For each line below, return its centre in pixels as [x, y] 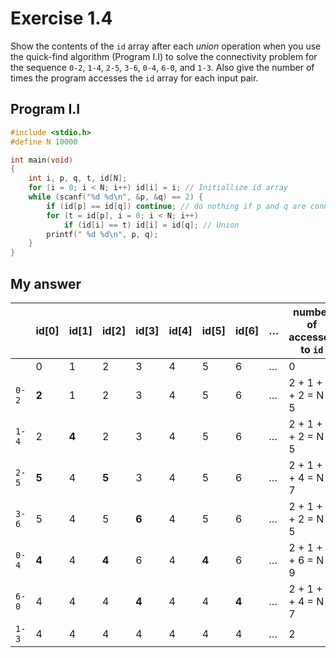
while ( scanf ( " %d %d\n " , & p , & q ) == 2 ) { [116, 197]
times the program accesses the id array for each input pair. [134, 78]
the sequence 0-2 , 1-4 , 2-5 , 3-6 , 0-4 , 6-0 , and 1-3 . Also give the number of [162, 67]
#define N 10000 [44, 142]
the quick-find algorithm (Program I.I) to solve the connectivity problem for [164, 56]
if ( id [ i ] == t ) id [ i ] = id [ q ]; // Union [151, 225]
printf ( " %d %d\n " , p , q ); [102, 234]
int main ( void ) [42, 160]
